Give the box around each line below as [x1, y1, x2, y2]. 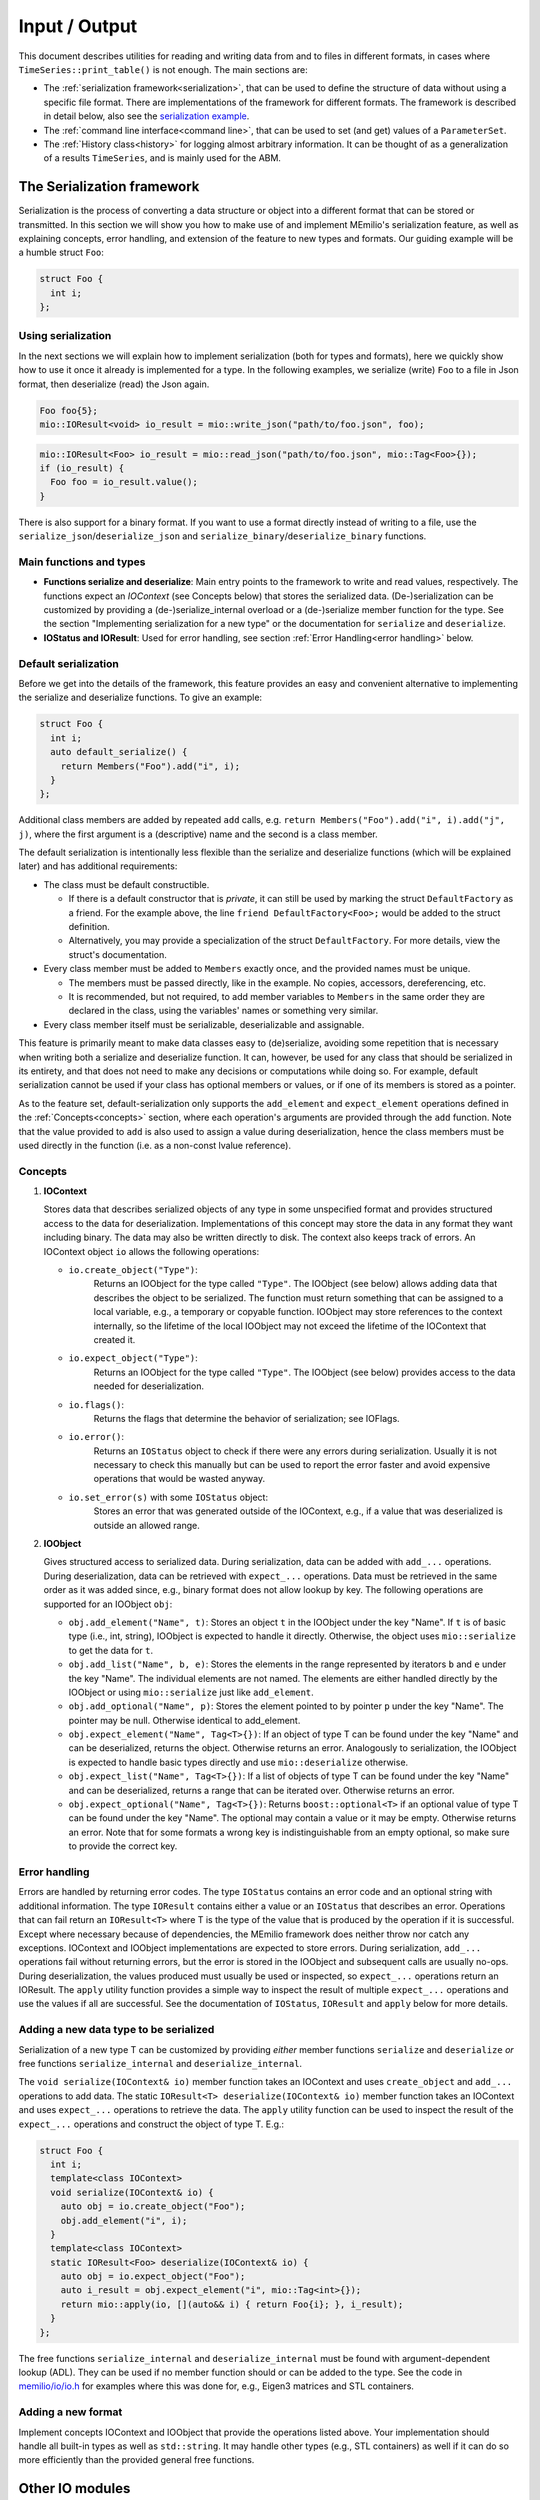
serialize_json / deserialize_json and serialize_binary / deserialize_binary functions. [18, 530, 427, 542]
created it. [93, 1333, 136, 1345]
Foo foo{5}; [39, 405, 99, 416]
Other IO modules [18, 2480, 131, 2497]
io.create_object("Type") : [68, 1263, 199, 1275]
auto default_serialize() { [50, 746, 188, 758]
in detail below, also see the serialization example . [43, 110, 250, 122]
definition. [68, 921, 110, 933]
